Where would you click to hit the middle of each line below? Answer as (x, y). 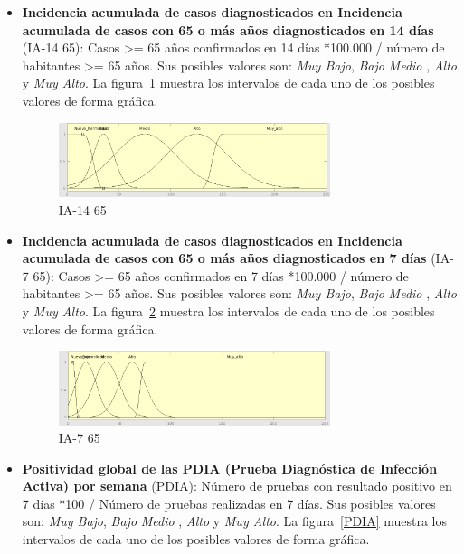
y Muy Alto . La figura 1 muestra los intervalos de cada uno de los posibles (228, 83)
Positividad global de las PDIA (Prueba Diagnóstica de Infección (230, 468)
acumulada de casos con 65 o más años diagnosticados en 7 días (224, 258)
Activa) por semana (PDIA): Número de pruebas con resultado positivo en (237, 486)
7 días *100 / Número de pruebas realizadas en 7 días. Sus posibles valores (229, 503)
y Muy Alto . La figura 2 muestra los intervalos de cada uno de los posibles (228, 311)
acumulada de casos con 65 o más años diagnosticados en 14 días (228, 29)
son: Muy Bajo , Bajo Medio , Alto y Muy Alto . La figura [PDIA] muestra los (235, 521)
